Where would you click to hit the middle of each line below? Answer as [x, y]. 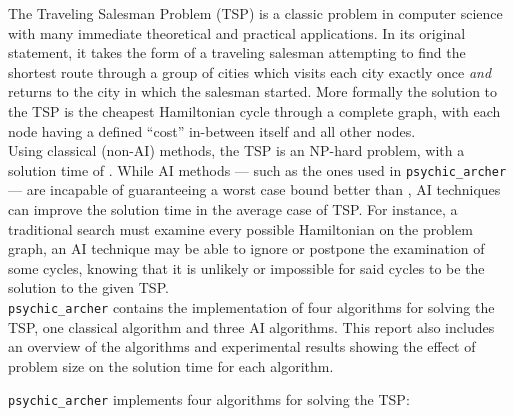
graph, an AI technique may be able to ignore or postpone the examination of [246, 248]
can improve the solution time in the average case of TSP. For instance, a [233, 209]
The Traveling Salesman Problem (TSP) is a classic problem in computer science [255, 13]
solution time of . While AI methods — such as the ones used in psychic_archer [257, 169]
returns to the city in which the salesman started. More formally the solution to [253, 91]
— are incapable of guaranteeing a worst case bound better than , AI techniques [254, 189]
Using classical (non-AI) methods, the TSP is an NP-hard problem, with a [236, 150]
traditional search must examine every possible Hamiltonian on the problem [240, 228]
